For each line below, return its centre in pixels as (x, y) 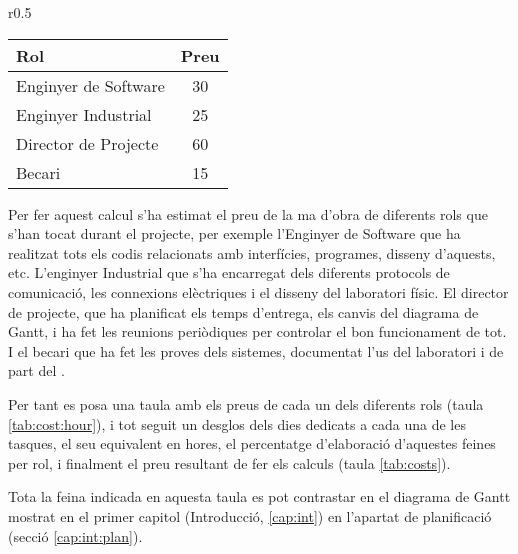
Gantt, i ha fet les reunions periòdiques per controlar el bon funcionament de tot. (257, 331)
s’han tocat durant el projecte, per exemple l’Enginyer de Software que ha (234, 233)
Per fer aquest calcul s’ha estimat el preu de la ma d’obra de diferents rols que (248, 213)
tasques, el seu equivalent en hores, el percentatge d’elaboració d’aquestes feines (252, 443)
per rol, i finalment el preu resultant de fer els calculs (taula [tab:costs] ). (229, 462)
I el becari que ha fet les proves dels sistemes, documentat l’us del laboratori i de (256, 350)
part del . (36, 370)
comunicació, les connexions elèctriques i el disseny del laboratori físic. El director (258, 291)
